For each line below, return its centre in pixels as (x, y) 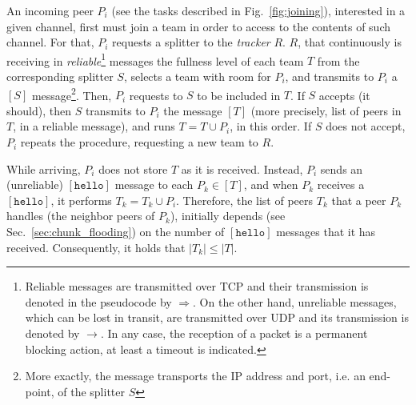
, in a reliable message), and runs (94, 126)
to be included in (239, 95)
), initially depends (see (228, 216)
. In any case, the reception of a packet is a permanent (234, 333)
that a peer (359, 200)
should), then (39, 110)
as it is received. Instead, (242, 168)
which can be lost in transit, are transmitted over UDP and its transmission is (217, 317)
